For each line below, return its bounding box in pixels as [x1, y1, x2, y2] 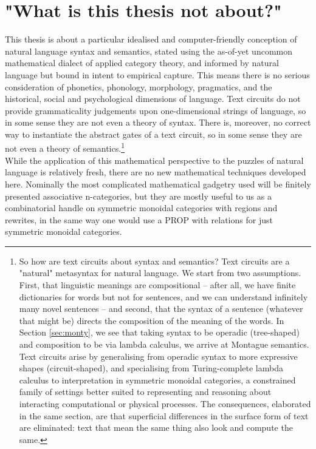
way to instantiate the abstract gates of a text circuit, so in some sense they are [5, 127, 302, 140]
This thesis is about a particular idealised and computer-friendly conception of [5, 33, 297, 46]
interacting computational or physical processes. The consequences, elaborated [19, 397, 311, 410]
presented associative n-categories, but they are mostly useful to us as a [5, 189, 272, 202]
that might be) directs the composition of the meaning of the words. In [19, 314, 284, 326]
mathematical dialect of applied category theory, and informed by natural [5, 56, 279, 69]
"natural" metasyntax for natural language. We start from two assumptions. [19, 266, 301, 279]
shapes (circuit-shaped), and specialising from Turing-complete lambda [19, 362, 283, 374]
